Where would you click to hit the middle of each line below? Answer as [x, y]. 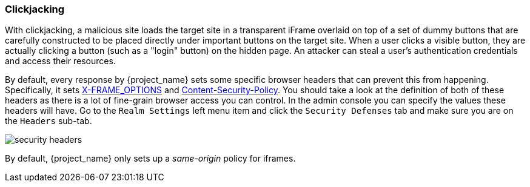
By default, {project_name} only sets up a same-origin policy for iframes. [150, 159]
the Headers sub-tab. [49, 121]
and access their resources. [60, 61]
